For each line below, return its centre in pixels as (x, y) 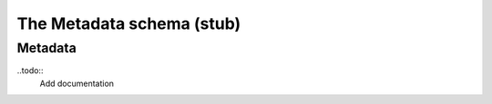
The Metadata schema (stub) (129, 24)
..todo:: (30, 71)
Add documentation (77, 83)
